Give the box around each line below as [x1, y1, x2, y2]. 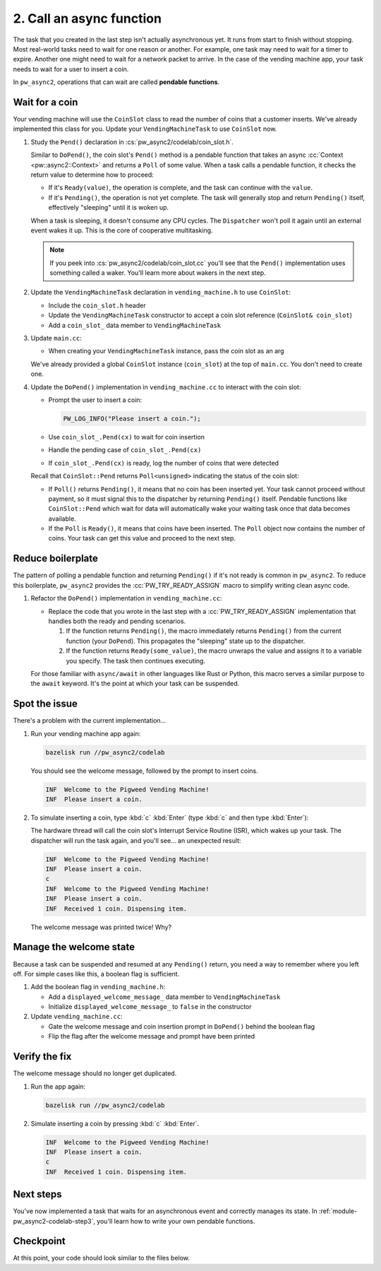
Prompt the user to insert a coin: [48, 396, 143, 404]
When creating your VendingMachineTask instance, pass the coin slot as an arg [48, 347, 285, 355]
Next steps [13, 1188, 62, 1200]
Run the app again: [30, 1082, 86, 1091]
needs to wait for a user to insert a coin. [13, 64, 129, 73]
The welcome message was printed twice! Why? [30, 923, 172, 931]
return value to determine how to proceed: [30, 170, 155, 179]
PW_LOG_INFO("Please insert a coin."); [63, 414, 201, 422]
